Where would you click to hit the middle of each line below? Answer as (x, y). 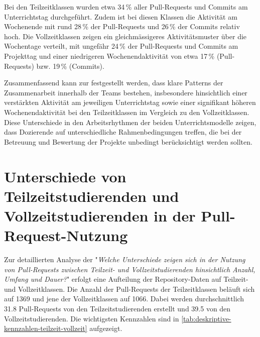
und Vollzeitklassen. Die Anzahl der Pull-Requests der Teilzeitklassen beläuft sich (129, 289)
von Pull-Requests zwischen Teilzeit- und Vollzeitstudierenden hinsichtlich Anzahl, (130, 269)
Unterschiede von (65, 176)
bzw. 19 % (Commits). (70, 66)
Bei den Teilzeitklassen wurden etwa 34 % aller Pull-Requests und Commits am (126, 7)
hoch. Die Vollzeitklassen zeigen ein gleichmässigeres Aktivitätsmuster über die (125, 36)
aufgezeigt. (106, 328)
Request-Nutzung (66, 235)
